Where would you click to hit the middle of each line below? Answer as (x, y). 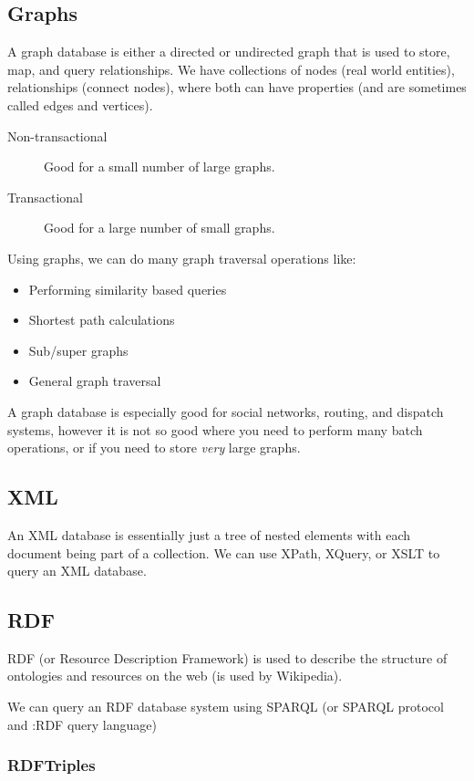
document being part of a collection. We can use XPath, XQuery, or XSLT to (224, 552)
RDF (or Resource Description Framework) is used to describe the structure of (227, 657)
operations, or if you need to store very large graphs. (154, 448)
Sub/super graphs (78, 350)
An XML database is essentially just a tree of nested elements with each (209, 534)
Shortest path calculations (102, 320)
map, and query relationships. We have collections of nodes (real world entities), (231, 69)
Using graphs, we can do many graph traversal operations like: (182, 258)
